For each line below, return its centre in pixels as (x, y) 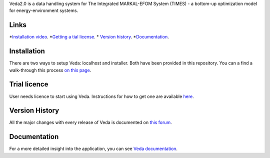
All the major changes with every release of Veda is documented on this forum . (90, 122)
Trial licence (29, 84)
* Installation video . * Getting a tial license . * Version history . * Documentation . (89, 37)
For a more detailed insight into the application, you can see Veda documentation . (93, 149)
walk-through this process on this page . (50, 70)
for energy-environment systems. (44, 10)
